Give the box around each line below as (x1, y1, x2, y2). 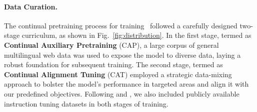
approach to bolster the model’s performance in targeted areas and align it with (4, 79, 249, 89)
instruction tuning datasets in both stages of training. (4, 98, 168, 109)
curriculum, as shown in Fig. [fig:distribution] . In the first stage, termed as (21, 30, 251, 40)
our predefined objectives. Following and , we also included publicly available (4, 88, 239, 99)
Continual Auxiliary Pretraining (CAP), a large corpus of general (4, 39, 219, 50)
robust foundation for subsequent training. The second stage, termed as (4, 59, 223, 70)
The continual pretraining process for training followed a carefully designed (4, 20, 237, 30)
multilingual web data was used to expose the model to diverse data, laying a (4, 49, 241, 60)
